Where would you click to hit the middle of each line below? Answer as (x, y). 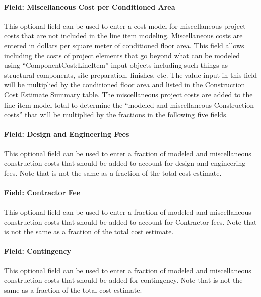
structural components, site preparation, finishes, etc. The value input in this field (130, 75)
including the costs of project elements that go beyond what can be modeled (122, 55)
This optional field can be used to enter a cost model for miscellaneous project (125, 25)
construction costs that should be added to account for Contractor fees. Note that (130, 221)
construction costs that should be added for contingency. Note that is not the (123, 280)
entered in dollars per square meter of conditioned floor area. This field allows (124, 45)
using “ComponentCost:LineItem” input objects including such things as (116, 65)
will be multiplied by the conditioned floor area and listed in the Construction (125, 85)
